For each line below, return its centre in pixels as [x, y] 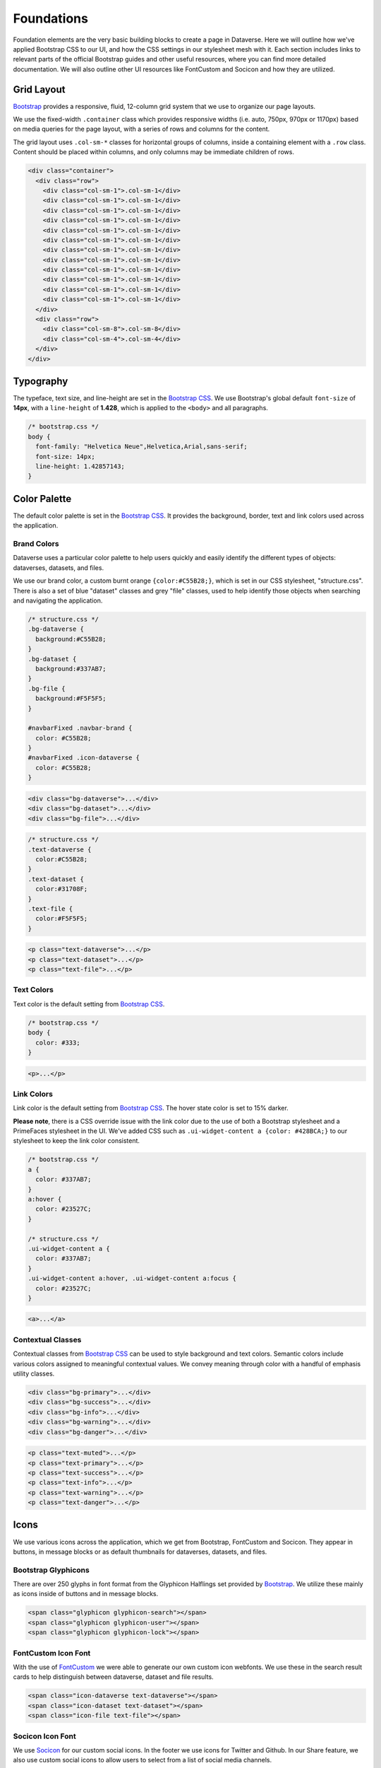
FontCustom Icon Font [52, 1653]
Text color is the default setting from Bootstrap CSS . [89, 1004]
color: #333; [58, 1042]
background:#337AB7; [71, 669]
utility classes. [34, 1373]
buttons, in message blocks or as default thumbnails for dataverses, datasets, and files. [140, 1552]
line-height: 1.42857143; [80, 466]
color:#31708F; [62, 889]
